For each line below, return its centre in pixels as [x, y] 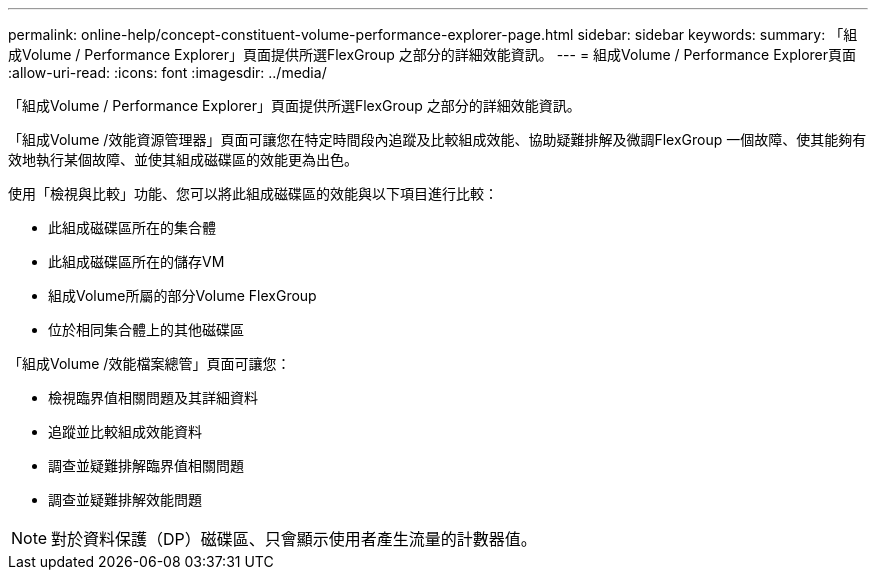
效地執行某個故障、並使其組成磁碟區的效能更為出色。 [183, 159]
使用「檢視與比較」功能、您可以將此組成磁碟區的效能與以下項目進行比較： [253, 193]
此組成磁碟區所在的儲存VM [136, 261]
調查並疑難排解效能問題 [125, 499]
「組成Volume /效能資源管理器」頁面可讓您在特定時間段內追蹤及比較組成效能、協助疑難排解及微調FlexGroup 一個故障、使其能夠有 [437, 139]
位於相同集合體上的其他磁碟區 [146, 329]
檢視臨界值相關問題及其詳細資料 [153, 397]
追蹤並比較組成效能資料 [125, 431]
